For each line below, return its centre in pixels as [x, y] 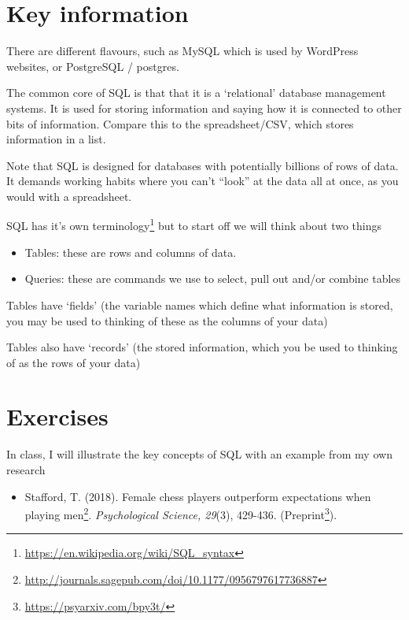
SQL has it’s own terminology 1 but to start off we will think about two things [194, 225]
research [26, 470]
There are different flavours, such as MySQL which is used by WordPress [182, 51]
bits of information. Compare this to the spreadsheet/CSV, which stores [180, 123]
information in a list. [56, 139]
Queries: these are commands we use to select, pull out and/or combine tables [213, 278]
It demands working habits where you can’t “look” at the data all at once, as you [203, 181]
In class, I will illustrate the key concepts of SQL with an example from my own [199, 454]
